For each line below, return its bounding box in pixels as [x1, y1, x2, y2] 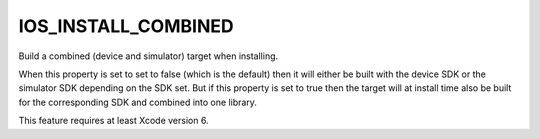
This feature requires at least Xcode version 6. [18, 115, 209, 127]
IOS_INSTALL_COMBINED [18, 15, 234, 37]
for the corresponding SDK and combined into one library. [18, 96, 257, 108]
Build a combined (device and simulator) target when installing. [18, 50, 279, 62]
